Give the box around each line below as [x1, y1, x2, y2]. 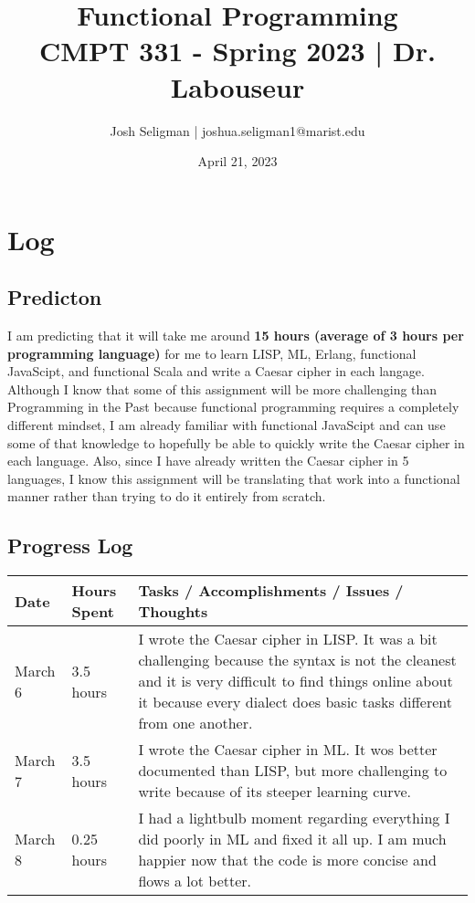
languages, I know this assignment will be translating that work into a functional [7, 468, 460, 488]
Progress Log [7, 531, 133, 560]
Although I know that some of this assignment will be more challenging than [7, 379, 438, 398]
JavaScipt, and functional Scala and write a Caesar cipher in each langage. [7, 362, 425, 381]
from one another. [138, 712, 253, 734]
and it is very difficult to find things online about [138, 670, 453, 692]
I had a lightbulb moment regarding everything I [138, 807, 450, 829]
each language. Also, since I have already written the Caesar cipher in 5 [7, 451, 409, 470]
